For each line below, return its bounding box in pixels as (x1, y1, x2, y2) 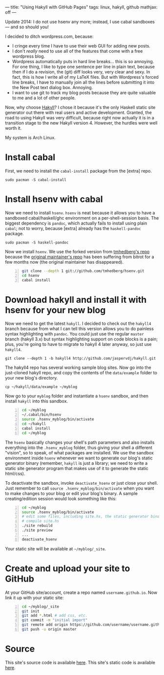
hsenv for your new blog (5, 304, 106, 315)
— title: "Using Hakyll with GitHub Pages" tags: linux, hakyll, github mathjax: (5, 4, 158, 10)
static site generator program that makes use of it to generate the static (5, 465, 149, 471)
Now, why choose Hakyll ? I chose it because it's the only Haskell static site (5, 105, 156, 110)
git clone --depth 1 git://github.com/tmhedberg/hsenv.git (21, 269, 144, 273)
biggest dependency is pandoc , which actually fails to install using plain (5, 220, 147, 226)
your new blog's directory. (5, 375, 58, 381)
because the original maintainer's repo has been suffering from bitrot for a (5, 254, 155, 260)
